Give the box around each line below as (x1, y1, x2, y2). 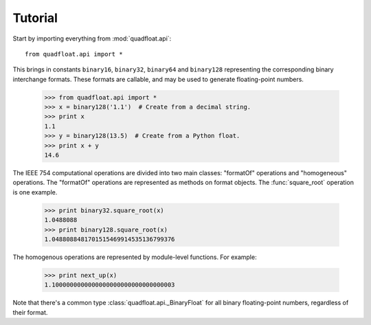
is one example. (12, 188, 58, 196)
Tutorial (12, 10, 58, 25)
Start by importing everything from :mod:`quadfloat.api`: (12, 34, 172, 43)
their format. (12, 308, 48, 316)
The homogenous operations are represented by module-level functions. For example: (12, 253, 257, 261)
